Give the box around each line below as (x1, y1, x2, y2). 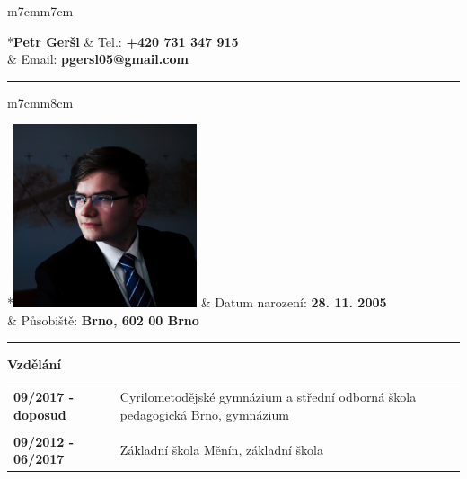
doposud (13, 404, 66, 423)
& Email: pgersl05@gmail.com (7, 49, 189, 68)
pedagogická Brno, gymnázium (119, 404, 289, 423)
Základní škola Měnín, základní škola (119, 440, 323, 459)
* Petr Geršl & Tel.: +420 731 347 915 (7, 31, 239, 50)
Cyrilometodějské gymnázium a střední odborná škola (119, 387, 417, 405)
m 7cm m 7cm (7, 2, 74, 20)
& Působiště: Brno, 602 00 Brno (7, 311, 199, 330)
